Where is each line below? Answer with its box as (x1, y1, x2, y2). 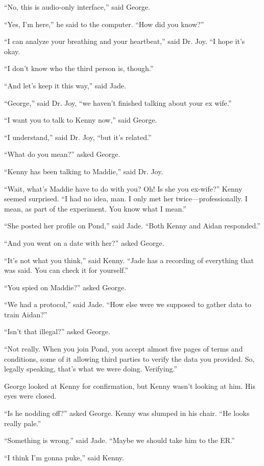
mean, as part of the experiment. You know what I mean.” (4, 203, 186, 214)
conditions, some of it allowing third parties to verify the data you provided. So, (4, 353, 255, 364)
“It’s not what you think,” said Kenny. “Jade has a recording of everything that (4, 254, 254, 265)
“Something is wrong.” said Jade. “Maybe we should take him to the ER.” (4, 435, 235, 446)
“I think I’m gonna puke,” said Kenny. (4, 452, 124, 462)
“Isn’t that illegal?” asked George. (4, 326, 110, 337)
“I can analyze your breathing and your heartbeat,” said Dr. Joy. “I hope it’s (4, 36, 245, 46)
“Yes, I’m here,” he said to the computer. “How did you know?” (4, 18, 204, 29)
